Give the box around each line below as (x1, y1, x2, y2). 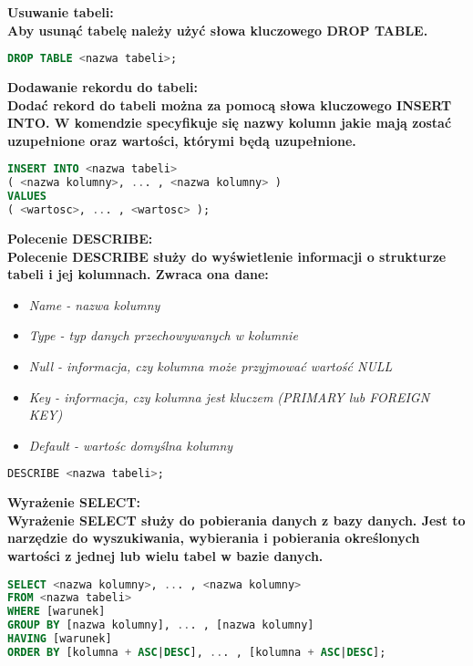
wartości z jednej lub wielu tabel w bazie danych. (7, 546, 324, 565)
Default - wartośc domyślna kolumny (28, 435, 233, 454)
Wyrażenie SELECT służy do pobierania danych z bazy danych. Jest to (7, 510, 466, 529)
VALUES (7, 190, 46, 203)
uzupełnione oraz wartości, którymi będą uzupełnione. (7, 130, 356, 150)
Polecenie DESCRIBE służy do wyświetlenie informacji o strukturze (7, 246, 447, 265)
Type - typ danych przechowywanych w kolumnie (28, 326, 298, 345)
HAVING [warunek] (7, 632, 112, 646)
